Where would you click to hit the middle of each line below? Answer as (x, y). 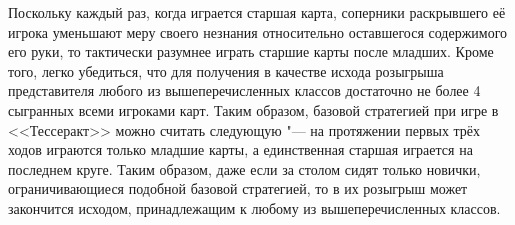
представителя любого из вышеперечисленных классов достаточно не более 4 (244, 90)
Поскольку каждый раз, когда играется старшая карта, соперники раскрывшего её (257, 12)
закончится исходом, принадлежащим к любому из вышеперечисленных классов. (254, 207)
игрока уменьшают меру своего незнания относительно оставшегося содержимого (258, 31)
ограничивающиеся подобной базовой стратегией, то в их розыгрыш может (238, 188)
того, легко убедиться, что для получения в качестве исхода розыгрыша (226, 70)
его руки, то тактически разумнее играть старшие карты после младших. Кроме (251, 51)
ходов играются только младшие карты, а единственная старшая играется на (240, 149)
